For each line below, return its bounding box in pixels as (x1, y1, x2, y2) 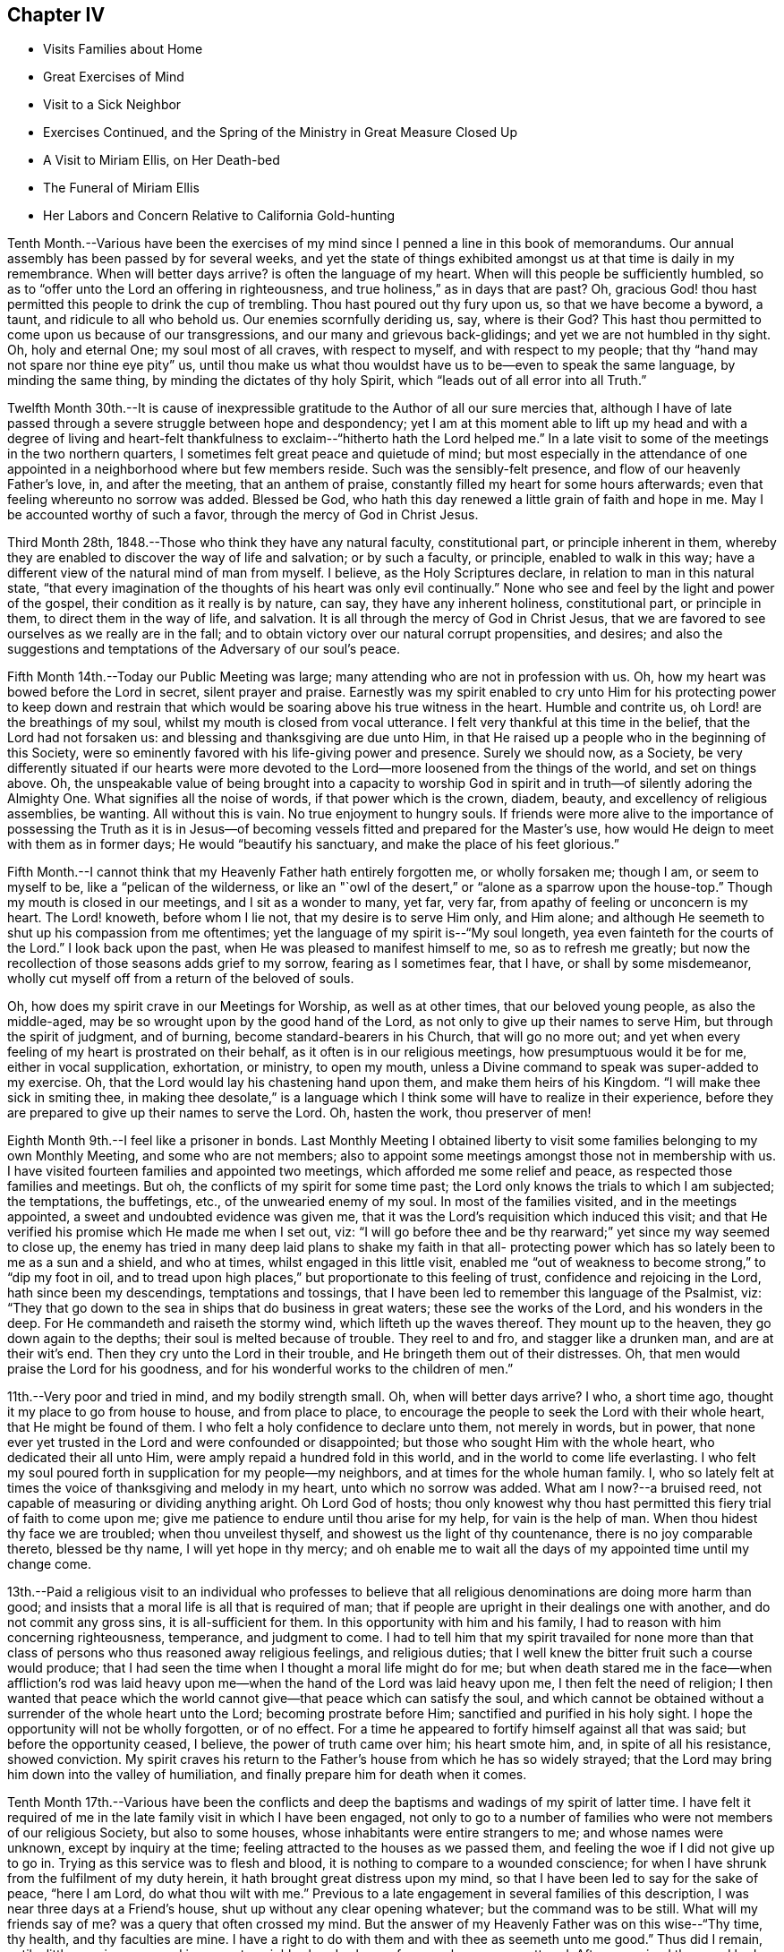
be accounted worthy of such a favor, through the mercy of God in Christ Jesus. (7, 507, 479, 523)
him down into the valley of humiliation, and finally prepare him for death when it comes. (7, 1767, 527, 1783)
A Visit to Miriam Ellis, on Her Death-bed (43, 152, 280, 168)
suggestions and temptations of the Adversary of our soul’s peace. (7, 641, 400, 657)
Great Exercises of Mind (43, 69, 184, 85)
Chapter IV (7, 4, 106, 26)
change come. (7, 1556, 91, 1572)
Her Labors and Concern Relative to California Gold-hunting (43, 208, 396, 224)
